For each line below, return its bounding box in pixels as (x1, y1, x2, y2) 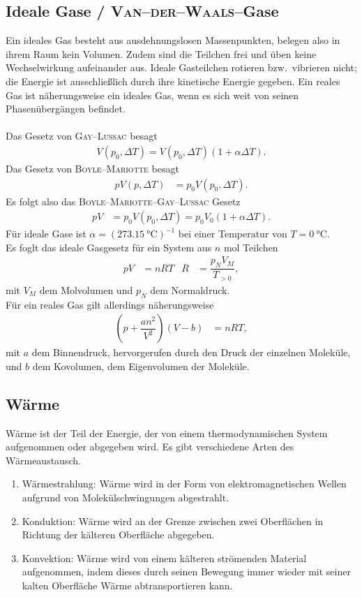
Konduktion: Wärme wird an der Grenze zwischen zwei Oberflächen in (22, 513, 324, 528)
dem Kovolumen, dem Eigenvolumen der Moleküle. (32, 358, 250, 373)
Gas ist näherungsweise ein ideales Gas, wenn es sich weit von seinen (6, 87, 299, 102)
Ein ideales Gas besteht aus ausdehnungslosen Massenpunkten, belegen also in (6, 33, 340, 47)
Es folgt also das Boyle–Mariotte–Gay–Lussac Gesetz (6, 193, 241, 208)
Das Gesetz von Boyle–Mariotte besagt (6, 161, 179, 175)
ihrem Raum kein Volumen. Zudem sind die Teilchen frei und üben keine (6, 46, 317, 61)
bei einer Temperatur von (178, 226, 287, 241)
